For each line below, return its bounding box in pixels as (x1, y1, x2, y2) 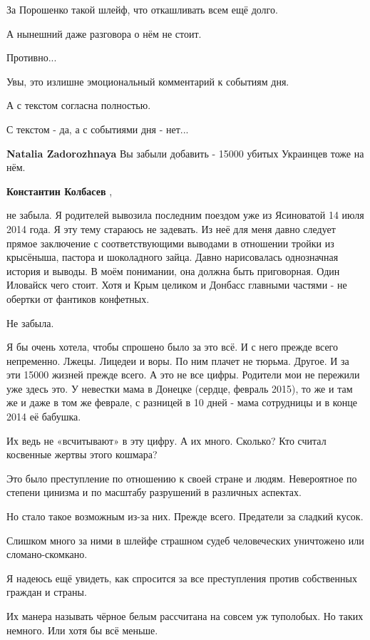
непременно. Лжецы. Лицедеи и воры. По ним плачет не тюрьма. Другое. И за (6, 353, 349, 368)
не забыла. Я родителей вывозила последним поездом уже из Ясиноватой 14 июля (6, 207, 364, 222)
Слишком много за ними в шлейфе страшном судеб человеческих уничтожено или (6, 532, 364, 547)
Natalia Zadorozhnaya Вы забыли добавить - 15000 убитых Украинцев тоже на (6, 145, 364, 160)
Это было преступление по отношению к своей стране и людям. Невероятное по (6, 470, 357, 485)
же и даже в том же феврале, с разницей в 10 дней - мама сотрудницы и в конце (6, 395, 357, 410)
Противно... (6, 50, 57, 65)
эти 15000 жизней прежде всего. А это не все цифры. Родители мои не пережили (6, 367, 360, 382)
